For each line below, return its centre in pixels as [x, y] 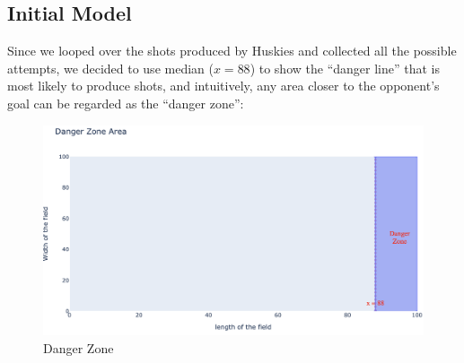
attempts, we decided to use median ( [110, 68]
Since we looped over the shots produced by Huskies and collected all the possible [232, 51]
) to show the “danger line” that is [345, 68]
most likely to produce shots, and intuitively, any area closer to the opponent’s [223, 86]
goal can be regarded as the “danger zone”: [126, 103]
